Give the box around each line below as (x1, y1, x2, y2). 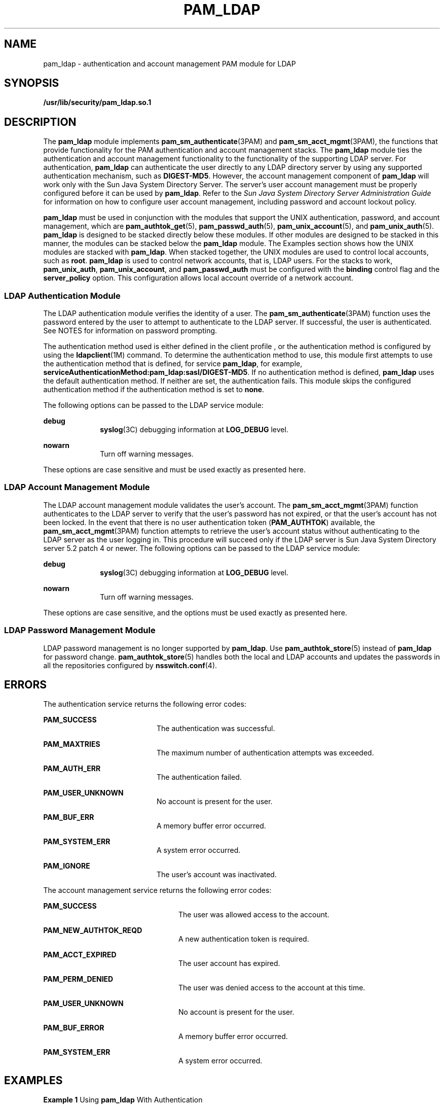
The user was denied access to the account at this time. (178, 983, 365, 992)
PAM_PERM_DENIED (43, 975, 114, 984)
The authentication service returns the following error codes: (43, 700, 246, 709)
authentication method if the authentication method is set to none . (43, 385, 265, 394)
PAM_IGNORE (43, 861, 90, 871)
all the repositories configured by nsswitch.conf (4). (43, 661, 217, 670)
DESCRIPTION (4, 115, 77, 128)
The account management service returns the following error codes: (43, 886, 272, 895)
